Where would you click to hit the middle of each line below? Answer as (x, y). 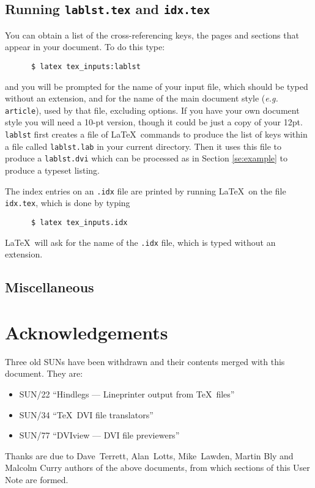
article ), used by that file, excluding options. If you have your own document (152, 110)
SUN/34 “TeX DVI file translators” (86, 414)
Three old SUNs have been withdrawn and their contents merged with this (145, 361)
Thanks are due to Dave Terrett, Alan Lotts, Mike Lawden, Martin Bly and (149, 455)
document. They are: (44, 373)
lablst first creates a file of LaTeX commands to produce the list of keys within (156, 134)
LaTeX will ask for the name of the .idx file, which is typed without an (140, 242)
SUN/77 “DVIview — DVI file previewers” (99, 435)
